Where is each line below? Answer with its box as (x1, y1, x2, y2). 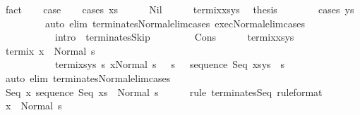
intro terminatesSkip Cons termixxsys (54, 29, 294, 44)
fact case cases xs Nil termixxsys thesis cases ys (5, 2, 354, 16)
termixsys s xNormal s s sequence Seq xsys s (54, 57, 285, 72)
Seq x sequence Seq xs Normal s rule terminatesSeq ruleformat (5, 84, 323, 99)
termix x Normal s (5, 43, 95, 57)
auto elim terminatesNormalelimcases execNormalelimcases (44, 15, 305, 30)
